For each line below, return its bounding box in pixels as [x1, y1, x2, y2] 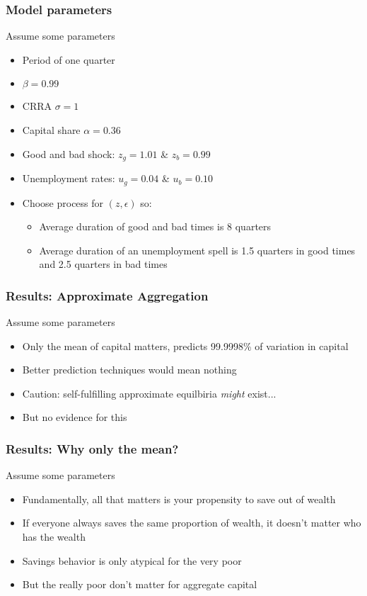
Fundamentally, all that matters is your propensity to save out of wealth [22, 491, 336, 506]
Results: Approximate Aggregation [6, 286, 209, 304]
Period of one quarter [22, 52, 115, 67]
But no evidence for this [22, 410, 127, 424]
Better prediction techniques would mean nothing [22, 362, 237, 377]
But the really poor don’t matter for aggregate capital [22, 577, 257, 592]
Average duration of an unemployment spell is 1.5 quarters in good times [39, 242, 356, 257]
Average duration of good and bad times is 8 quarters [39, 219, 272, 234]
